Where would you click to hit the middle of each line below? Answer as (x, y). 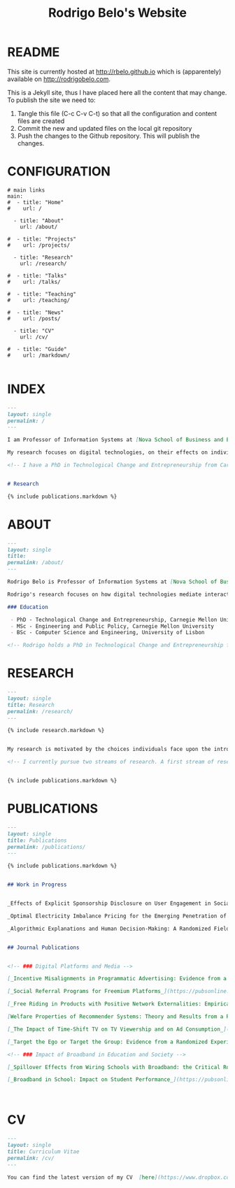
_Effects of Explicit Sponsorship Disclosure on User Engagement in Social (120, 903)
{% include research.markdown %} (56, 731)
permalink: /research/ (40, 711)
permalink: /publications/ (47, 847)
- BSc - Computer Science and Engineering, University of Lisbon (107, 633)
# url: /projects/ (39, 245)
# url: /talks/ (34, 282)
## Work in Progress (37, 885)
